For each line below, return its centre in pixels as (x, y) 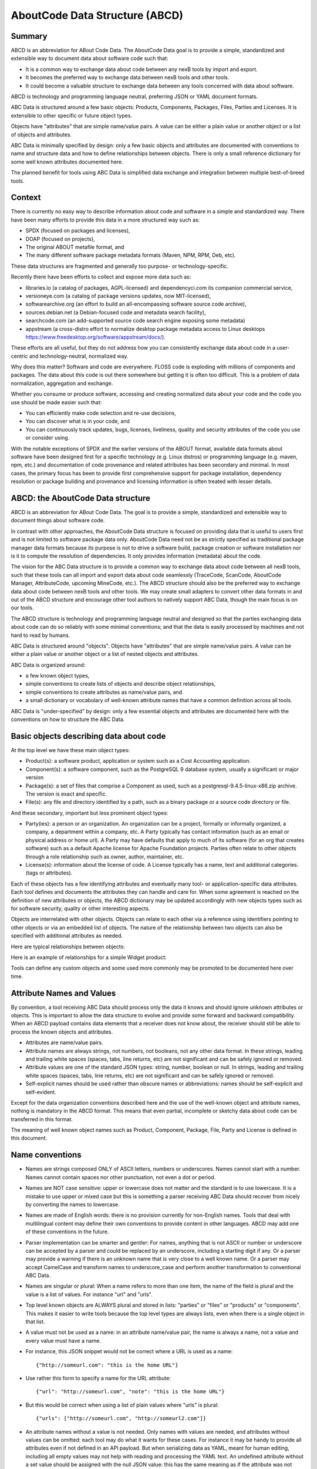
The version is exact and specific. (66, 794)
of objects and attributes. (41, 135)
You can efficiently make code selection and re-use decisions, (101, 413)
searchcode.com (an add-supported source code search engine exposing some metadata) (136, 321)
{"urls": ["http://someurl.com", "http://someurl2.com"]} (121, 1418)
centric (19, 356)
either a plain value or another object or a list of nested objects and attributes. (105, 654)
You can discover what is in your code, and (78, 421)
